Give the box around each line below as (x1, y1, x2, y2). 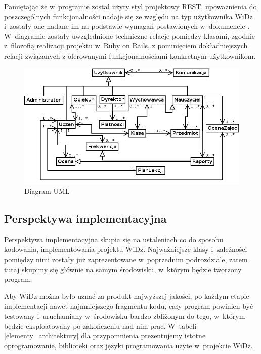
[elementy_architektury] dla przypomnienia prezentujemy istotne (4, 330, 206, 341)
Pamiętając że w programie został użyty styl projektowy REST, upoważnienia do (4, 1, 257, 11)
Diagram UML (24, 186, 70, 196)
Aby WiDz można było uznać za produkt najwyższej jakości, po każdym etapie (4, 290, 249, 301)
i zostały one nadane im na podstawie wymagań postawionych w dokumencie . (4, 21, 250, 31)
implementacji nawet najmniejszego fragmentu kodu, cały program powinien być (4, 300, 253, 311)
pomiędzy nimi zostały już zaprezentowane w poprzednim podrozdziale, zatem (4, 254, 248, 265)
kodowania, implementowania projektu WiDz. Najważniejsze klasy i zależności (4, 244, 247, 255)
